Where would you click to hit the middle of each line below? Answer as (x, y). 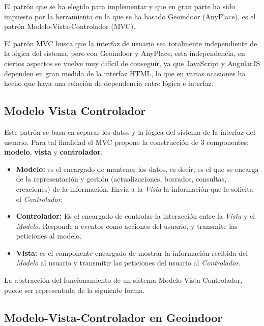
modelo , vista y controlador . (53, 152)
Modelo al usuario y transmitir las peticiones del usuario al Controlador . (128, 263)
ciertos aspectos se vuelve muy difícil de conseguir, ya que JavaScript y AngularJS (132, 63)
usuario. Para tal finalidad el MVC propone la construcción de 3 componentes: (126, 142)
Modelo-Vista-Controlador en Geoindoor (113, 317)
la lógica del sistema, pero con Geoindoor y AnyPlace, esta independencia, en (125, 53)
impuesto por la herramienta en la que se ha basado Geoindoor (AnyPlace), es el (130, 16)
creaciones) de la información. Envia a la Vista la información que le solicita (135, 188)
